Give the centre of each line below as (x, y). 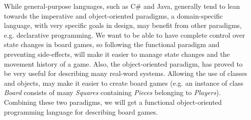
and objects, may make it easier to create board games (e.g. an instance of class (124, 83)
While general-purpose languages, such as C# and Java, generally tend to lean (122, 6)
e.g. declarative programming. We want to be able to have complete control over (125, 35)
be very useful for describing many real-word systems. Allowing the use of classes (125, 73)
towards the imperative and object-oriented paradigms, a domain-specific (113, 15)
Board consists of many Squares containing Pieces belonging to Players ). (113, 92)
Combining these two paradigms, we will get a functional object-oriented (113, 102)
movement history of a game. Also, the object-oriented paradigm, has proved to (123, 63)
